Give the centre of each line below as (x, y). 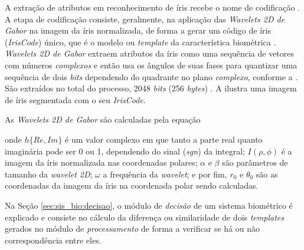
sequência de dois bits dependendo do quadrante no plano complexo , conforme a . (151, 76)
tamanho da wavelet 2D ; (49, 174)
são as (267, 174)
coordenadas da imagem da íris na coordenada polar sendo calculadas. (132, 185)
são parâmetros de (255, 162)
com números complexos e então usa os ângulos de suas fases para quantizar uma (151, 65)
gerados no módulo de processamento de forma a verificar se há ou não (132, 228)
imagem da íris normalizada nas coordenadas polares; (101, 162)
